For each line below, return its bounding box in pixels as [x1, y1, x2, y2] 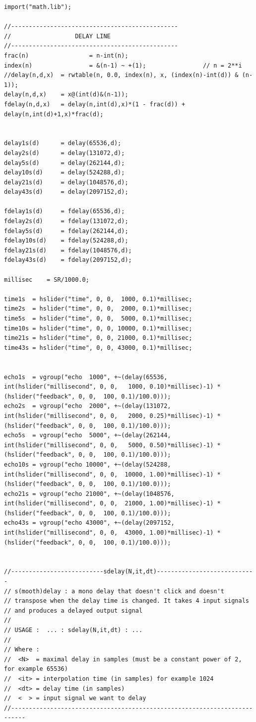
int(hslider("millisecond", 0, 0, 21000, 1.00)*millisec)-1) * [4, 500, 221, 507]
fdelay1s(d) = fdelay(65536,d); [4, 208, 125, 215]
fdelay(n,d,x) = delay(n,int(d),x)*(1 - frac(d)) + [4, 100, 186, 108]
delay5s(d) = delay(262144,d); [4, 159, 125, 166]
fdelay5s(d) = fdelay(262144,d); [4, 227, 128, 235]
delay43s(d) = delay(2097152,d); [4, 188, 128, 196]
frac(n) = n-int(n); [4, 52, 128, 59]
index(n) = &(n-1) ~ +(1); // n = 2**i [4, 62, 242, 69]
